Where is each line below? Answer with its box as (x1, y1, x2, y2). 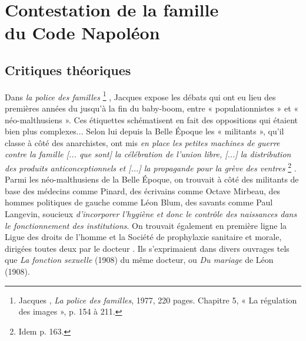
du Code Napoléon (5, 21, 160, 45)
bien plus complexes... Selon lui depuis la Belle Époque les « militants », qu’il (5, 125, 284, 137)
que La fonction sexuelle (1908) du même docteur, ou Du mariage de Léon (5, 254, 274, 266)
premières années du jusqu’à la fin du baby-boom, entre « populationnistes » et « (5, 102, 299, 114)
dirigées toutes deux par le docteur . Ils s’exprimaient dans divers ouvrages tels (5, 242, 290, 254)
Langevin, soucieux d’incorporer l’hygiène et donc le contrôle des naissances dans (5, 208, 297, 220)
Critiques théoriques (5, 60, 131, 79)
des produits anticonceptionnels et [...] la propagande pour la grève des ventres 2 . (5, 160, 297, 174)
